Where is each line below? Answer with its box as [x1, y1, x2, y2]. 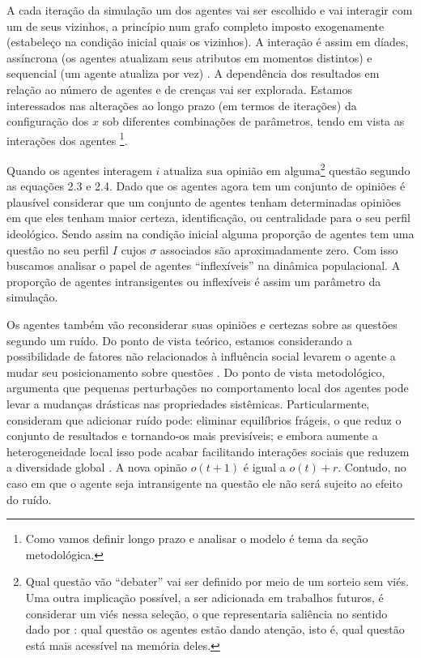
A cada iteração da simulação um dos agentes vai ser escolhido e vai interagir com [6, 2, 413, 18]
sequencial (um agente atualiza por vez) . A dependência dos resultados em [6, 65, 380, 82]
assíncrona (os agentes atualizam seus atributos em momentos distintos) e [6, 49, 372, 66]
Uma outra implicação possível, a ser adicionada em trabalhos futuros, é [25, 588, 384, 605]
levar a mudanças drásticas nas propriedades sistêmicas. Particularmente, [6, 395, 370, 412]
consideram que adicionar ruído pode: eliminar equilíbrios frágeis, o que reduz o [6, 411, 402, 428]
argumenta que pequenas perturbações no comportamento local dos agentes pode [6, 379, 409, 396]
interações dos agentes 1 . [6, 129, 128, 148]
